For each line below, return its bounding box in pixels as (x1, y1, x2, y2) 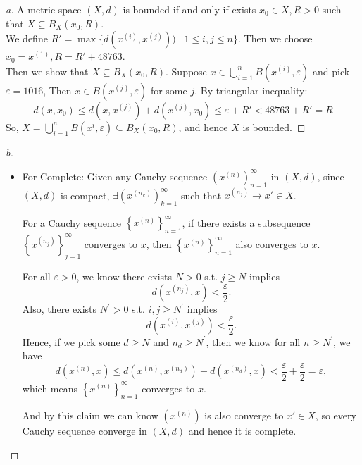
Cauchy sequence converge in (22, 423, 147, 438)
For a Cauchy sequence (22, 215, 122, 230)
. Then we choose (237, 31, 313, 46)
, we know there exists (76, 268, 173, 283)
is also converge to (204, 408, 284, 423)
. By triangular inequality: (194, 82, 308, 97)
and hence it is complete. (188, 423, 297, 438)
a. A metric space (6, 2, 82, 16)
